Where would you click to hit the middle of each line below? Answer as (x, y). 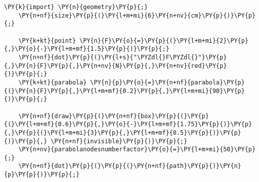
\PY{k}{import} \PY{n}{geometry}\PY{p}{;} (76, 7)
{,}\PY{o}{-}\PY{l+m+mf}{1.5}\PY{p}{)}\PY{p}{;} (87, 49)
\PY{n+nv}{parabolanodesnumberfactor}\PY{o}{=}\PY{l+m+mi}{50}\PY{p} (137, 150)
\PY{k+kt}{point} (47, 40)
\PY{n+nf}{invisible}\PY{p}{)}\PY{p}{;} (119, 141)
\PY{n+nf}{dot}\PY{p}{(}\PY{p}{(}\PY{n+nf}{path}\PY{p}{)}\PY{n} (130, 166)
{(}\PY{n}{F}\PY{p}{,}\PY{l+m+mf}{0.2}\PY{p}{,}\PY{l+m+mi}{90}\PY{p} (124, 91)
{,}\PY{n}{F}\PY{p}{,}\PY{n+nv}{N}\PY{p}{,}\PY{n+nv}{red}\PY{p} (115, 66)
